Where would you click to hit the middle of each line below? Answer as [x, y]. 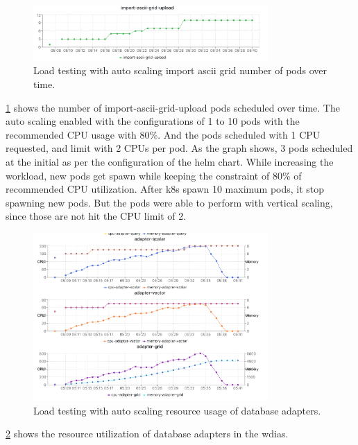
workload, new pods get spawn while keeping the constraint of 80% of [154, 175]
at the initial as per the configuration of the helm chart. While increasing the [170, 161]
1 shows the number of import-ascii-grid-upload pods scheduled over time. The [173, 107]
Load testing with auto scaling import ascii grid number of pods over [180, 70]
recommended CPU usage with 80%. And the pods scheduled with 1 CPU [163, 134]
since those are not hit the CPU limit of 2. [96, 216]
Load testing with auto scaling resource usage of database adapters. [177, 410]
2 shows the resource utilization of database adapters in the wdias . [147, 434]
